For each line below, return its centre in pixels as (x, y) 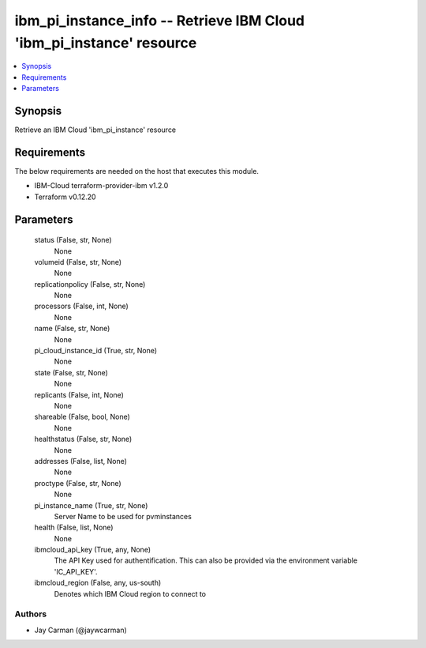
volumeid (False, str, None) (78, 262)
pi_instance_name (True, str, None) (91, 505)
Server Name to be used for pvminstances (123, 516)
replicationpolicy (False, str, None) (90, 284)
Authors (31, 614)
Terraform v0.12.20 (65, 197)
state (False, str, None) (71, 372)
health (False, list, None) (74, 527)
